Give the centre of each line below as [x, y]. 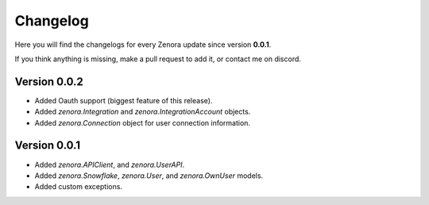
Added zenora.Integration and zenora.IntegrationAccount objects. [143, 112]
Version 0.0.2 [49, 81]
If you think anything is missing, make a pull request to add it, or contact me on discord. [158, 59]
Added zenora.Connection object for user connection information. [142, 122]
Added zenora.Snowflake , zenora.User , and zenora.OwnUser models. [149, 176]
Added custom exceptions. [79, 187]
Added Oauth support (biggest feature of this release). [124, 100]
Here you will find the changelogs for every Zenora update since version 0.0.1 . [143, 44]
